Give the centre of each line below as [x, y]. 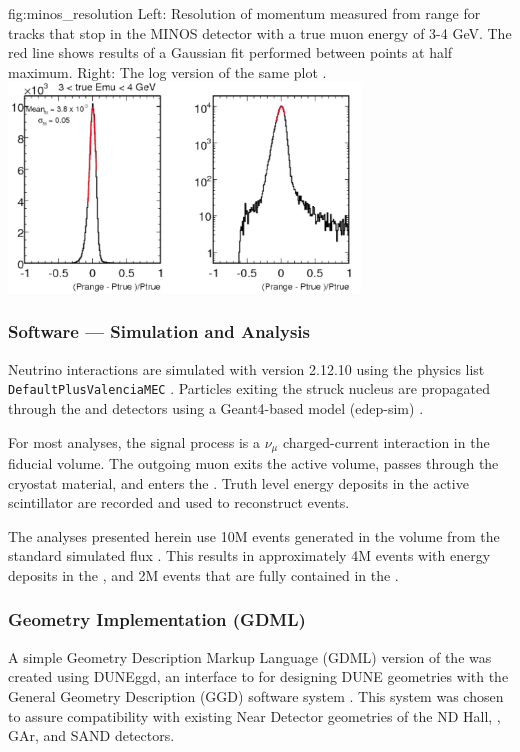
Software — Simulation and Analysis [159, 331]
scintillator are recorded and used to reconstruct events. [179, 502]
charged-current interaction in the [386, 441]
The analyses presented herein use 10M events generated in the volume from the [254, 535]
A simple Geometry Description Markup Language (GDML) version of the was [250, 656]
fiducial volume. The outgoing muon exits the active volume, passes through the [253, 462]
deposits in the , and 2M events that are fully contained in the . [203, 574]
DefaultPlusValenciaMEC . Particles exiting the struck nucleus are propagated [249, 388]
